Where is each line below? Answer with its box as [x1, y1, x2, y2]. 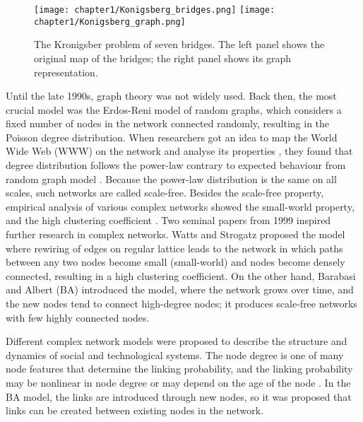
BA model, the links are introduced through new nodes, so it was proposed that [6, 389, 352, 404]
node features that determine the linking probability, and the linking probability [6, 361, 353, 376]
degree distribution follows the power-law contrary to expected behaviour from [6, 158, 346, 172]
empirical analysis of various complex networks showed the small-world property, [6, 199, 355, 213]
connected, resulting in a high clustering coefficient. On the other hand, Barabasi [6, 268, 356, 283]
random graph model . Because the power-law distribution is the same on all [6, 171, 337, 186]
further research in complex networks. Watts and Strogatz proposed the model [6, 227, 345, 242]
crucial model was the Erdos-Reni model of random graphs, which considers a [6, 102, 342, 117]
